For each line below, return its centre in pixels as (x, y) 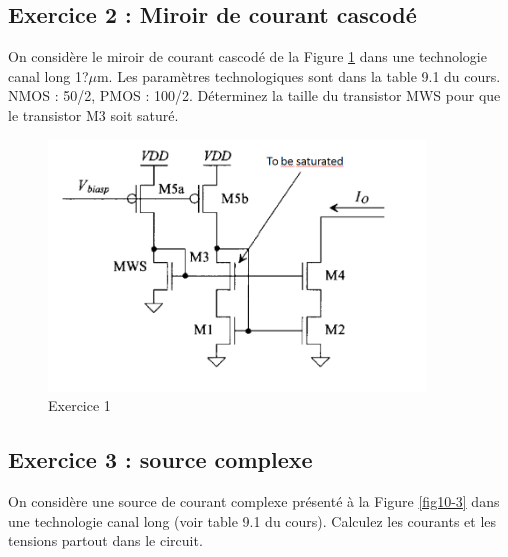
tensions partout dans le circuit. (105, 540)
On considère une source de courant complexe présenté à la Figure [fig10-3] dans (254, 500)
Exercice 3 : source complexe (160, 459)
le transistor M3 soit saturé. (93, 114)
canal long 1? (48, 75)
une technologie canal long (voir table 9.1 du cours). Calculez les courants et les (252, 520)
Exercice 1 (79, 405)
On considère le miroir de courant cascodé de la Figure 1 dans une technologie (247, 56)
